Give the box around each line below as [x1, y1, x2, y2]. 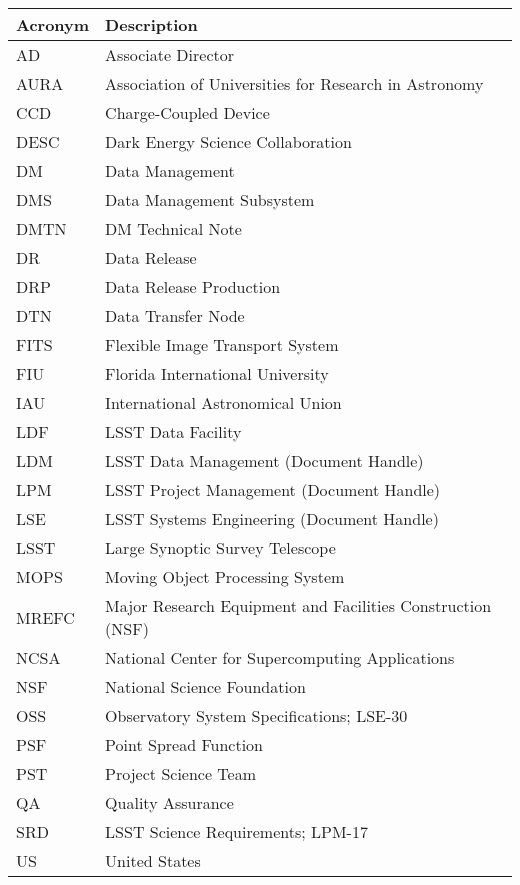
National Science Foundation [105, 675, 306, 698]
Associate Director [105, 43, 235, 66]
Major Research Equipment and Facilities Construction [105, 594, 492, 617]
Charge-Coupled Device [105, 101, 270, 124]
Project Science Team [105, 762, 257, 785]
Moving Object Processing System [105, 565, 345, 588]
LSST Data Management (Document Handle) [105, 449, 424, 472]
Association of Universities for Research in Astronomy [105, 72, 484, 95]
